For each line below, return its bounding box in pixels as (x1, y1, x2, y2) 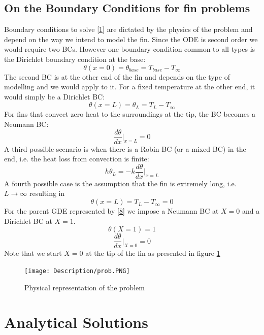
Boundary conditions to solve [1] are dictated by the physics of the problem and (4, 24, 253, 35)
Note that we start (4, 248, 62, 258)
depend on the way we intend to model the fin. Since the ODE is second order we (4, 33, 258, 44)
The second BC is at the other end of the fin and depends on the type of (4, 71, 230, 82)
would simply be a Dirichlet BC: (4, 91, 105, 102)
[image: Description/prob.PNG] (24, 267, 130, 275)
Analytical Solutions (4, 312, 148, 332)
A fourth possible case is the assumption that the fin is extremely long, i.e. (4, 178, 237, 188)
